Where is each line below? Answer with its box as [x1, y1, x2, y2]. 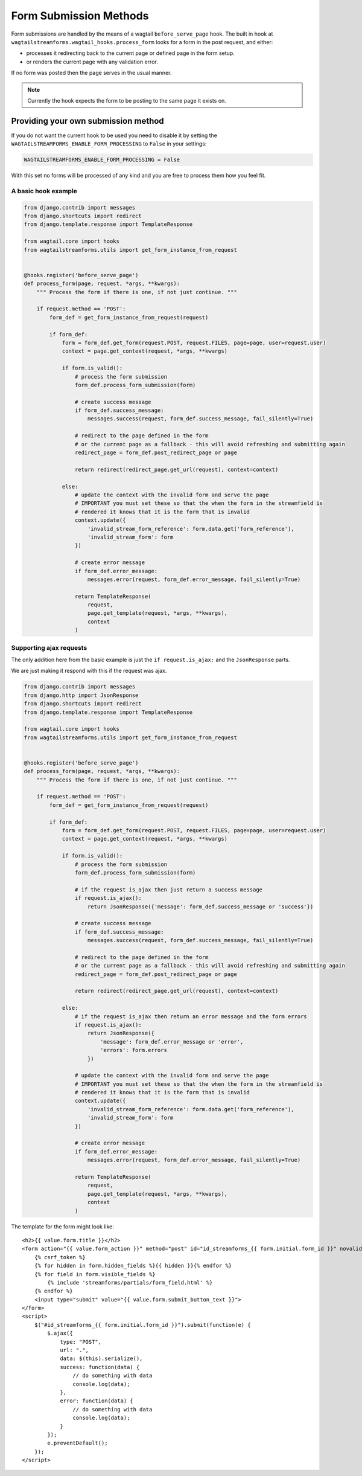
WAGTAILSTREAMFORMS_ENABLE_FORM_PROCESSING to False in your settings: [11, 140, 207, 147]
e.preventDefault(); [47, 1440, 108, 1446]
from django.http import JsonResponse [24, 691, 139, 699]
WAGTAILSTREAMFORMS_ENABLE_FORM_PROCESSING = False [24, 156, 180, 163]
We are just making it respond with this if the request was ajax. [11, 667, 167, 675]
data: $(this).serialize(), [60, 1355, 143, 1362]
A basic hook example [11, 187, 78, 195]
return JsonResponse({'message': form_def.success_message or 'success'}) [87, 903, 314, 910]
